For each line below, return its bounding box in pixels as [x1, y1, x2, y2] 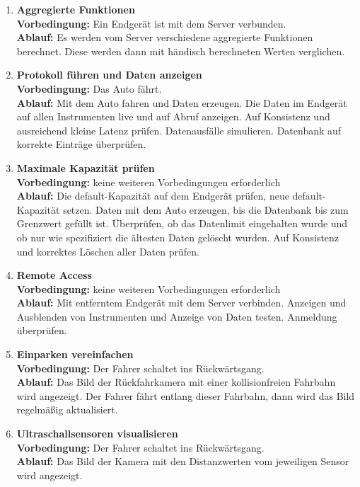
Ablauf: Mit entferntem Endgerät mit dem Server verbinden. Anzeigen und [16, 295, 347, 310]
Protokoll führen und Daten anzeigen [16, 67, 202, 82]
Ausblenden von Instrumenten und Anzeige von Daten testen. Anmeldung [16, 309, 337, 323]
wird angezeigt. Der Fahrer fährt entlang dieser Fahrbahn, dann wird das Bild [16, 388, 355, 403]
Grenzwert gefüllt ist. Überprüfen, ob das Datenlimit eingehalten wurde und [16, 216, 348, 231]
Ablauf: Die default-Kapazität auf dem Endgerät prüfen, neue [16, 188, 289, 203]
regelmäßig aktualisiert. [16, 402, 118, 417]
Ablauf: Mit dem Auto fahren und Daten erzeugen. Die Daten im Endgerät [16, 95, 347, 110]
